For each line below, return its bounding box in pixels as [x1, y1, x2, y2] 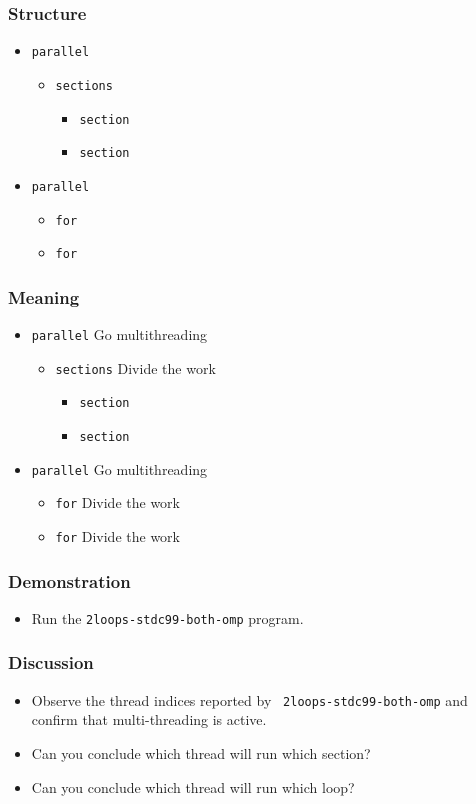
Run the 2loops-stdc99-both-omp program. [31, 607, 304, 628]
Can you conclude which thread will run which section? [31, 742, 371, 763]
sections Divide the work [55, 357, 216, 378]
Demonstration [8, 568, 131, 593]
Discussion [8, 650, 94, 675]
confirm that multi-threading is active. [31, 709, 267, 730]
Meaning [8, 284, 80, 309]
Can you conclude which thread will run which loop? [31, 776, 355, 797]
